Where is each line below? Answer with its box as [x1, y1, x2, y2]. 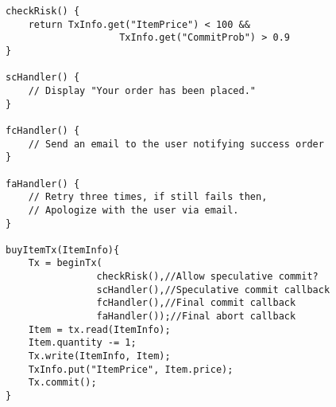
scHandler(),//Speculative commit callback [96, 284, 330, 295]
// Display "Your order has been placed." [28, 84, 256, 96]
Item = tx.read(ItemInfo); [28, 323, 171, 335]
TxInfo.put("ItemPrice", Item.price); [28, 363, 234, 375]
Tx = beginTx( [28, 257, 102, 269]
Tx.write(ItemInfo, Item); [28, 350, 171, 362]
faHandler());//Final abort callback [96, 311, 296, 323]
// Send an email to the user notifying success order [28, 138, 324, 150]
